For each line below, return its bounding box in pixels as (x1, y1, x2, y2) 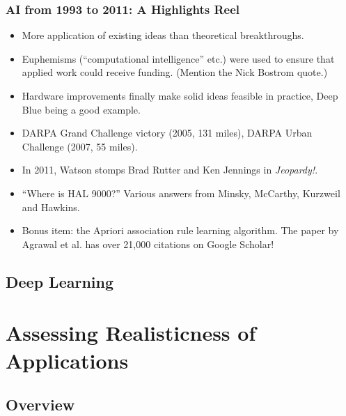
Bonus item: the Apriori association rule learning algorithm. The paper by (22, 223, 339, 238)
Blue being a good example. (22, 102, 141, 116)
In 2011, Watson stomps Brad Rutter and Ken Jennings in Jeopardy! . (22, 162, 318, 177)
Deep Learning (6, 270, 114, 292)
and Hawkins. (22, 199, 80, 214)
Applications (6, 346, 129, 374)
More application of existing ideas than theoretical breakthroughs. (22, 28, 304, 43)
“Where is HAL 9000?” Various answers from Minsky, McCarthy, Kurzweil (22, 185, 340, 200)
